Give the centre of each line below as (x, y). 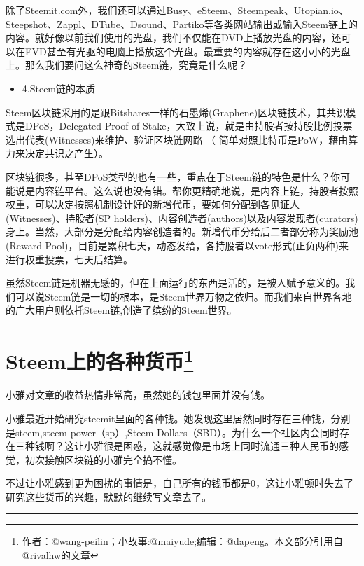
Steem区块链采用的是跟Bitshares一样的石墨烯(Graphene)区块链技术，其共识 (176, 112)
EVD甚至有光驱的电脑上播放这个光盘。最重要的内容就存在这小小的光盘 (188, 51)
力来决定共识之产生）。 (57, 153)
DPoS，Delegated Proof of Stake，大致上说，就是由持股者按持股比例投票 (189, 126)
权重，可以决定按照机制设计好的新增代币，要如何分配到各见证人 (153, 204)
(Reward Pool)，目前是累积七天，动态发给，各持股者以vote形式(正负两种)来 (177, 245)
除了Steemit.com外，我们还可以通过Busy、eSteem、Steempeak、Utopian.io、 (177, 10)
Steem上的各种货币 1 (100, 360)
